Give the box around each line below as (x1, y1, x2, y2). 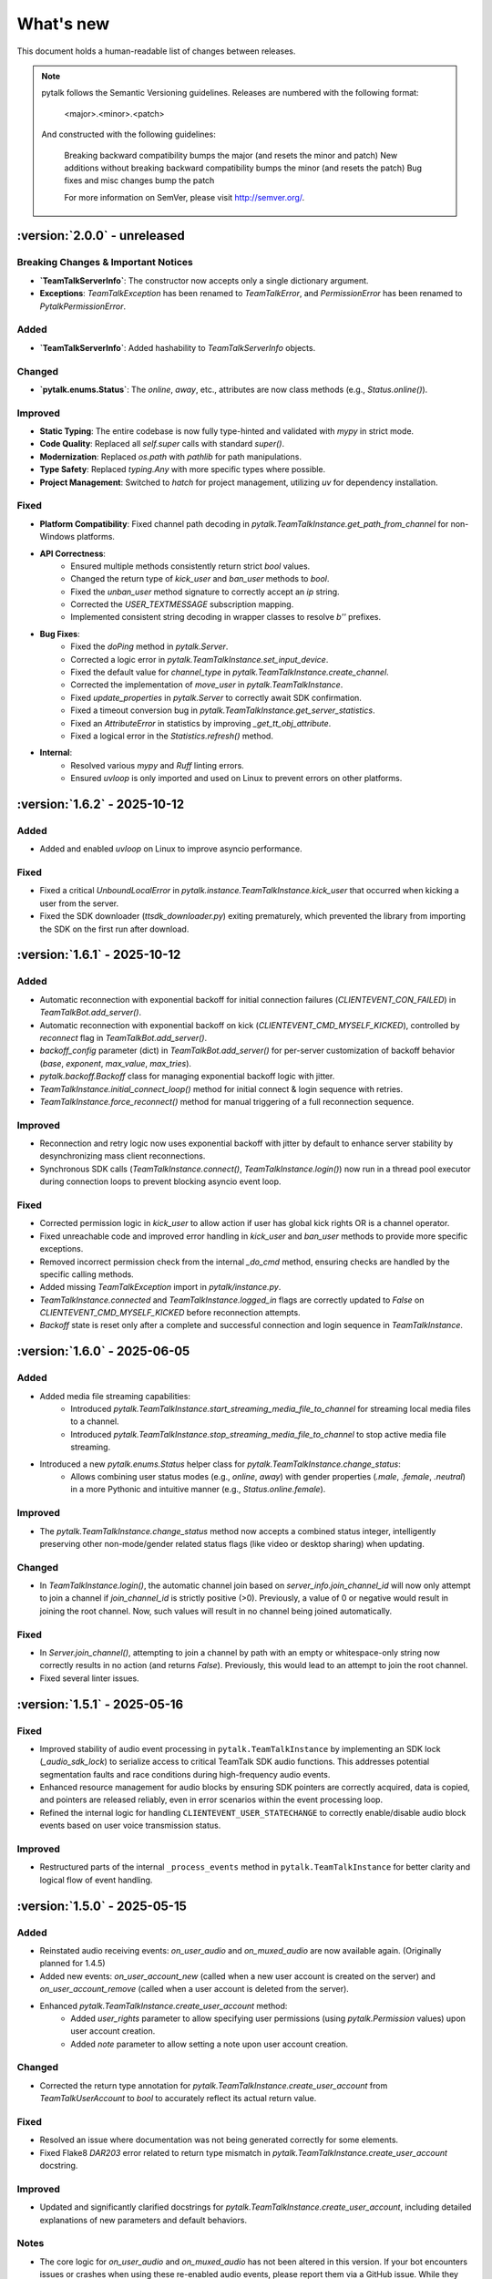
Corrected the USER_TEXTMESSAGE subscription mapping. (70, 599, 294, 610)
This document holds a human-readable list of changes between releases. (16, 46, 296, 57)
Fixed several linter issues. (39, 1673, 140, 1684)
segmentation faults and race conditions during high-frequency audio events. (39, 1769, 331, 1779)
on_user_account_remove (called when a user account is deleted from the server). (39, 1984, 350, 1995)
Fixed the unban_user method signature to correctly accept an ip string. (70, 586, 341, 597)
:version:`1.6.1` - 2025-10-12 (16, 947, 181, 963)
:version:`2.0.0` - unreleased (16, 228, 186, 243)
